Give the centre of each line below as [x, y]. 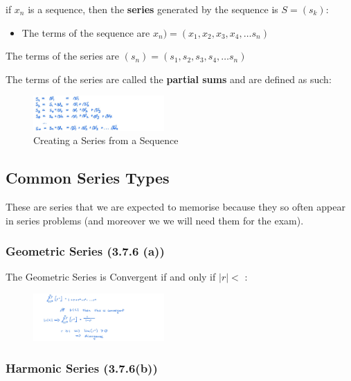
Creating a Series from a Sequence [106, 140]
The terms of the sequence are [86, 32]
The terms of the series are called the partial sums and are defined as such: [169, 79]
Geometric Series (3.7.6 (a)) [85, 251]
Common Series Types [88, 178]
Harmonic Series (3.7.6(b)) [82, 367]
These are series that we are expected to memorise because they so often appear [175, 206]
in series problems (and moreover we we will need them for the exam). [155, 220]
